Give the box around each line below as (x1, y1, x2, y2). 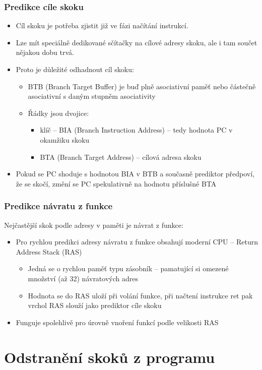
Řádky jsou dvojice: (28, 107, 89, 118)
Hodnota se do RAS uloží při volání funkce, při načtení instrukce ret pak (28, 290, 253, 300)
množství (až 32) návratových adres (28, 273, 138, 283)
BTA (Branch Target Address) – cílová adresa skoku (40, 151, 202, 162)
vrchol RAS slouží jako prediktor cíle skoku (28, 300, 162, 311)
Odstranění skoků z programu (4, 346, 215, 367)
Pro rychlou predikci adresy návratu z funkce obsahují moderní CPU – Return (16, 236, 258, 247)
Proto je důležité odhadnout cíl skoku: (16, 64, 134, 74)
